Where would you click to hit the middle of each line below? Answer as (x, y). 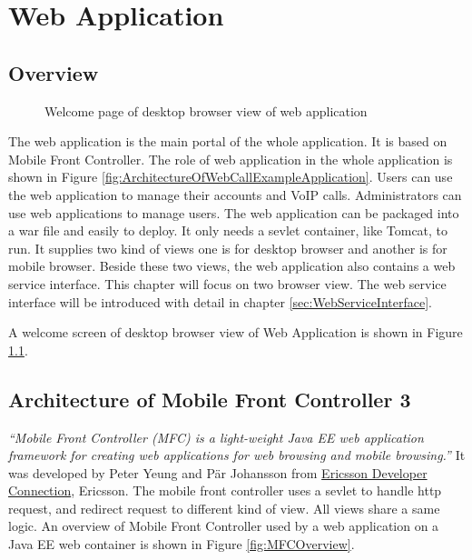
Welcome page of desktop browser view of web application (206, 110)
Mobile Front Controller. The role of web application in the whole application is (231, 159)
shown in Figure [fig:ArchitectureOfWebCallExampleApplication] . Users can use (231, 177)
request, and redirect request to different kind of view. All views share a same (224, 508)
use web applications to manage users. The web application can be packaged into (234, 212)
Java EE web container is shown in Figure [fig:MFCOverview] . (182, 544)
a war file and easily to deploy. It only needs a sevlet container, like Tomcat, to (228, 230)
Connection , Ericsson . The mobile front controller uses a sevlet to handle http (225, 490)
